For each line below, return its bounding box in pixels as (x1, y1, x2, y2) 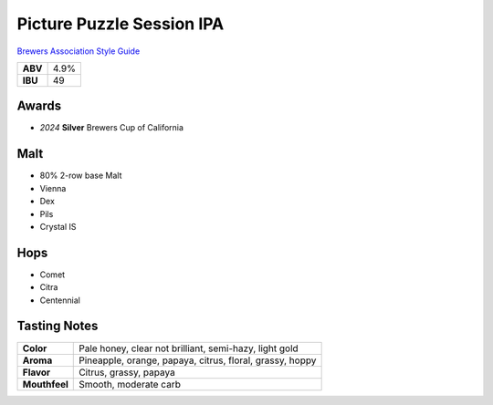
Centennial (39, 295, 81, 306)
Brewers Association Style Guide (16, 46, 141, 57)
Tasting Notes (16, 318, 99, 334)
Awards (16, 99, 62, 114)
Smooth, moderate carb (79, 378, 182, 390)
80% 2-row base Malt (39, 170, 122, 182)
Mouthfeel (22, 378, 68, 390)
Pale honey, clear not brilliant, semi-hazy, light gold (79, 342, 299, 355)
